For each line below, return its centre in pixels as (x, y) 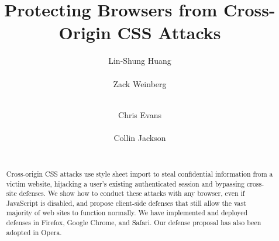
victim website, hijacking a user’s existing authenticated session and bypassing (125, 183)
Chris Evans (140, 114)
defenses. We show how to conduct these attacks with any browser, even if (132, 193)
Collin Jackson (140, 137)
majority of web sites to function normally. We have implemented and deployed (127, 213)
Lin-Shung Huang (140, 61)
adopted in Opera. (34, 232)
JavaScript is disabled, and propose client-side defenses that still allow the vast (126, 203)
